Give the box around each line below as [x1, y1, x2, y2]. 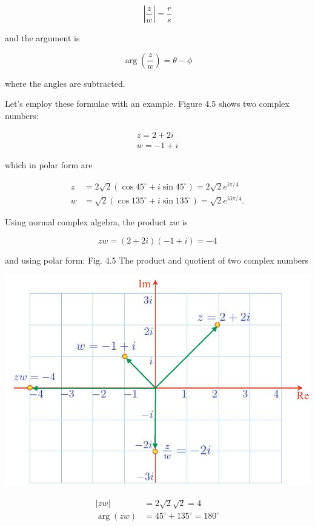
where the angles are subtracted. [5, 77, 125, 89]
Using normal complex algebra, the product [5, 216, 167, 228]
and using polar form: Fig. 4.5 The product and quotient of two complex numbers [5, 253, 309, 266]
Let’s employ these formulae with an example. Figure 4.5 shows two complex [5, 97, 290, 110]
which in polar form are [5, 159, 93, 171]
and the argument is [5, 32, 80, 44]
